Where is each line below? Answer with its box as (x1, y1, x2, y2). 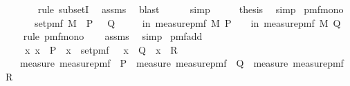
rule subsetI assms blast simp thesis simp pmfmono (37, 2, 344, 16)
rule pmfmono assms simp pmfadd (23, 29, 203, 43)
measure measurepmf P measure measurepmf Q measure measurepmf (19, 56, 344, 70)
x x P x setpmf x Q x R (24, 42, 178, 56)
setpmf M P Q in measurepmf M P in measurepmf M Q (34, 15, 341, 30)
